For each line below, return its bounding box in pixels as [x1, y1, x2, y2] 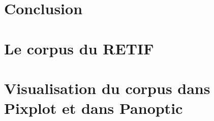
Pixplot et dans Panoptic [4, 98, 183, 118]
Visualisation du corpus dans [4, 77, 210, 98]
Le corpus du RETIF [4, 38, 154, 58]
